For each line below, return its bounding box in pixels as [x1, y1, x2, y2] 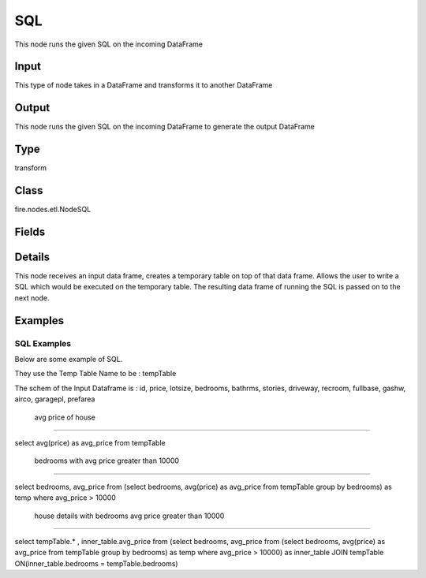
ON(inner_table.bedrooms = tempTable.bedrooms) [14, 558, 178, 568]
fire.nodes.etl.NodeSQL [14, 205, 92, 214]
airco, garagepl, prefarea [14, 394, 95, 404]
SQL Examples [14, 337, 72, 349]
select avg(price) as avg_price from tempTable [14, 438, 166, 447]
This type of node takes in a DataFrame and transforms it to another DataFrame [14, 80, 273, 90]
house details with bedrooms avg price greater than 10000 [34, 511, 225, 520]
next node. [14, 293, 50, 303]
